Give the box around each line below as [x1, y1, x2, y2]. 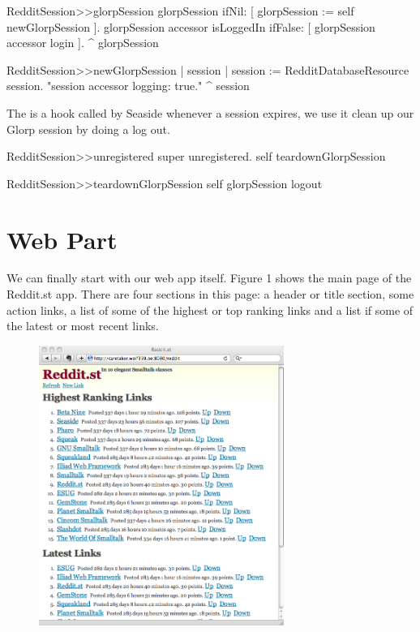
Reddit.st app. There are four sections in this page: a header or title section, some [6, 286, 414, 303]
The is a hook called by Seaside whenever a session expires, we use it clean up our [6, 104, 414, 121]
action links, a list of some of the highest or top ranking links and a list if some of [6, 301, 414, 318]
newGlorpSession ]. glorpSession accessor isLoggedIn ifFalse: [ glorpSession [6, 18, 375, 35]
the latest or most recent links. [6, 317, 159, 334]
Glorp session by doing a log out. [6, 120, 170, 137]
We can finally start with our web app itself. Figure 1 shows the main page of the [6, 269, 412, 286]
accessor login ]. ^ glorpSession [6, 34, 159, 51]
